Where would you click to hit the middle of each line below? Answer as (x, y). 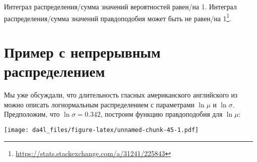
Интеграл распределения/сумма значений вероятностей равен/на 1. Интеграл (120, 6)
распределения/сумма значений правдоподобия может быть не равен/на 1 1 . (118, 17)
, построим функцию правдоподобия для (162, 114)
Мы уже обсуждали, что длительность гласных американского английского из (121, 95)
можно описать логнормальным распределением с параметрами (99, 104)
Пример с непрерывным (82, 52)
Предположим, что (32, 114)
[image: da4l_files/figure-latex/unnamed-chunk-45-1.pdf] (101, 130)
